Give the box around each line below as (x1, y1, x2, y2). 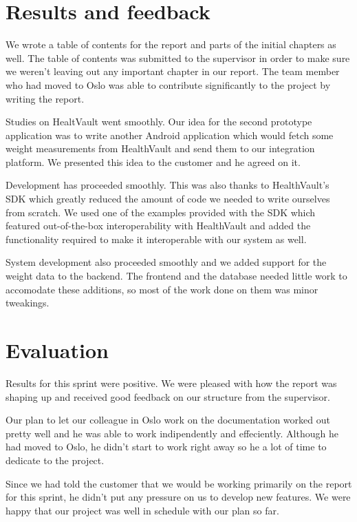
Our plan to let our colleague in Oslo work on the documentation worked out (6, 413, 330, 427)
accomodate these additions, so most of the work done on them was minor (6, 282, 318, 296)
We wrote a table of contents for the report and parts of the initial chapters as (6, 37, 336, 52)
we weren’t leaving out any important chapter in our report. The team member (6, 64, 340, 79)
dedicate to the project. (6, 452, 105, 467)
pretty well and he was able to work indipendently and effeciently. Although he (6, 426, 338, 440)
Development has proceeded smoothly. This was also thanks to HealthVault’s (6, 178, 329, 192)
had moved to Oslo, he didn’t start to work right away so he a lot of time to (6, 439, 327, 454)
